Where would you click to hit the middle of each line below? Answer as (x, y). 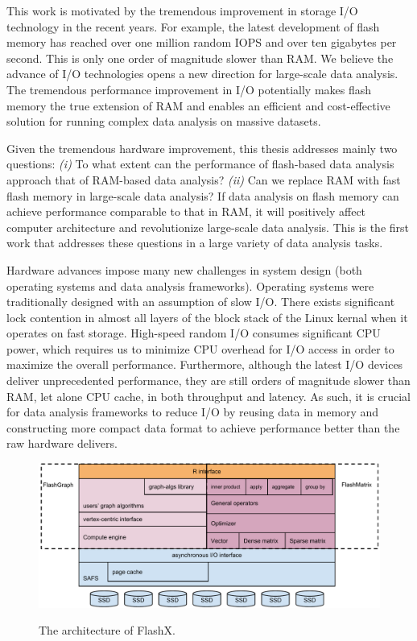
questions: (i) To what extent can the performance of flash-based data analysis (200, 164)
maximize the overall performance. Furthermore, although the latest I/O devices (205, 364)
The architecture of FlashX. (107, 630)
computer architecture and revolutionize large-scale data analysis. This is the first (208, 227)
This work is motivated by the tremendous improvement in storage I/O (182, 10)
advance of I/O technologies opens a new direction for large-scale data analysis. (202, 74)
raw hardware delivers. (62, 443)
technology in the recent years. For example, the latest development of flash (193, 26)
